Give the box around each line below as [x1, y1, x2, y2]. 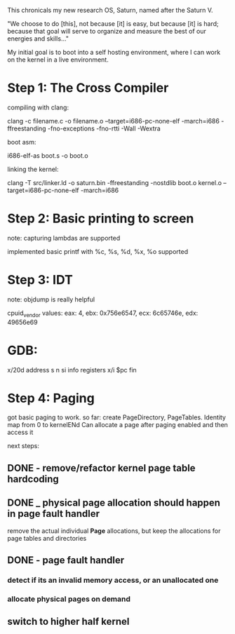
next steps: [7, 442, 40, 450]
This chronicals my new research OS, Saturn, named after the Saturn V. [7, 6, 213, 14]
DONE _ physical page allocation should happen [7, 497, 221, 509]
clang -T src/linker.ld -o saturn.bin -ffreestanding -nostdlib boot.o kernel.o [7, 178, 222, 187]
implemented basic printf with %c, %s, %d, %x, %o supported [7, 247, 188, 255]
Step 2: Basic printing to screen [7, 210, 194, 227]
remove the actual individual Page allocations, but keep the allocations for [7, 526, 221, 535]
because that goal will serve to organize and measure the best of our [7, 27, 207, 35]
